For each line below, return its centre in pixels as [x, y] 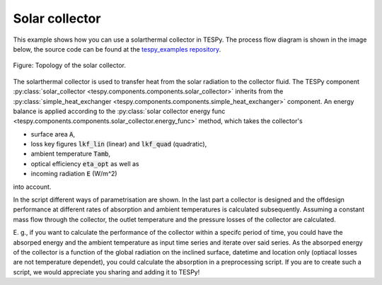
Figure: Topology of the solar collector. [70, 65]
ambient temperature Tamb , [71, 154]
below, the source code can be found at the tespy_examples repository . [117, 49]
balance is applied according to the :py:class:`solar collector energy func [119, 111]
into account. [32, 187]
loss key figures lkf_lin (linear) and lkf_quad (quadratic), [119, 144]
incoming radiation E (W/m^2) [74, 174]
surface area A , [53, 134]
